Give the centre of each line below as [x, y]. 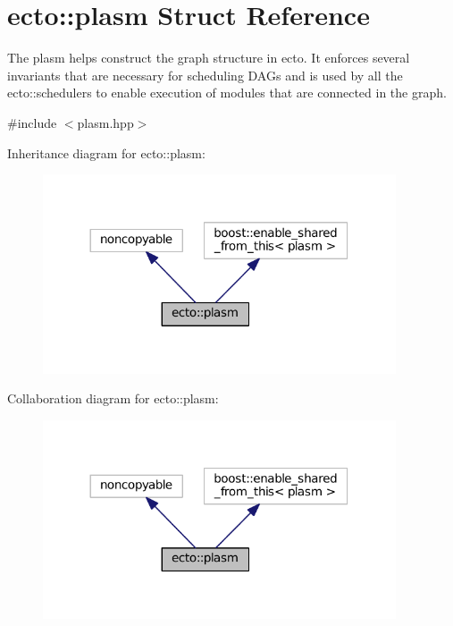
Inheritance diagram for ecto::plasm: [106, 152]
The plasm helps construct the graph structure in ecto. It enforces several [209, 58]
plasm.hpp [105, 122]
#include [32, 122]
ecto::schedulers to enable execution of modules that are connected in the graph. [227, 93]
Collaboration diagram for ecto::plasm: [113, 398]
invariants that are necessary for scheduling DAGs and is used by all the [205, 75]
